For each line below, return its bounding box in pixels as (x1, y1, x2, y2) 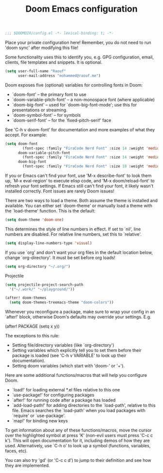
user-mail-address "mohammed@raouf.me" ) (17, 73, 101, 78)
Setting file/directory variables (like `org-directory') (12, 342, 114, 348)
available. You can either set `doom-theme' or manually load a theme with (5, 203, 153, 209)
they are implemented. (5, 463, 50, 469)
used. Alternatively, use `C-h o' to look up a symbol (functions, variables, (5, 443, 151, 449)
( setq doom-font (5, 141, 38, 146)
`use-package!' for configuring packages (12, 392, 95, 398)
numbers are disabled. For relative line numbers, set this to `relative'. (5, 231, 142, 237)
